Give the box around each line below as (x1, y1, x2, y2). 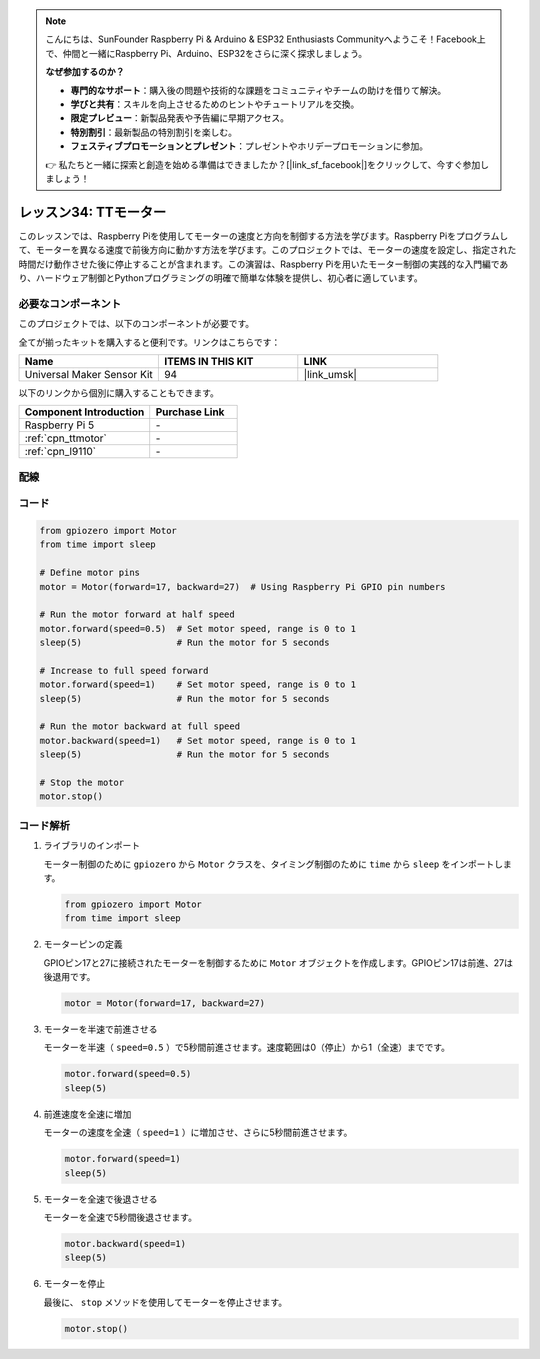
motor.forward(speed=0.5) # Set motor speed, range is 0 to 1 (39, 623, 357, 634)
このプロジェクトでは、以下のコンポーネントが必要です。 (18, 318, 255, 330)
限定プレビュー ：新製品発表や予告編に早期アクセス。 (70, 112, 290, 124)
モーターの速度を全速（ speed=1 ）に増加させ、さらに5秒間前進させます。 (43, 1126, 353, 1139)
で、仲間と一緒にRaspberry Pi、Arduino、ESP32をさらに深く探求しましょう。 (45, 47, 368, 59)
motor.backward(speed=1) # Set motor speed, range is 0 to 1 (39, 735, 357, 746)
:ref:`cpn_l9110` (24, 445, 97, 459)
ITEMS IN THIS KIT (163, 354, 254, 368)
